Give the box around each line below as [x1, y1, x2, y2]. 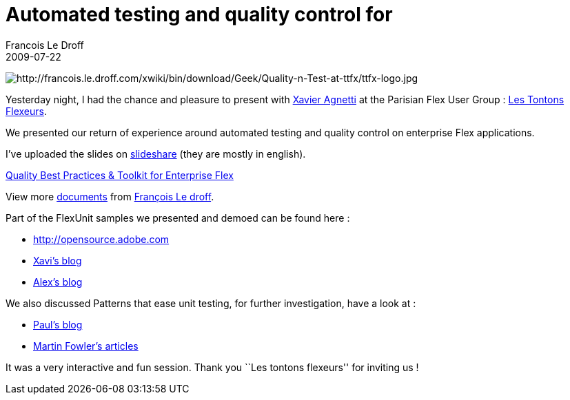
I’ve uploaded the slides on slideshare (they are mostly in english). [6, 147, 306, 160]
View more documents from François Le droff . [6, 190, 214, 202]
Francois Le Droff [6, 39, 84, 51]
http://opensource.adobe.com [33, 233, 170, 245]
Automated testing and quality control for [6, 3, 393, 26]
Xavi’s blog [33, 254, 82, 266]
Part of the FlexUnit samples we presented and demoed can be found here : [6, 211, 350, 224]
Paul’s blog [33, 318, 83, 330]
